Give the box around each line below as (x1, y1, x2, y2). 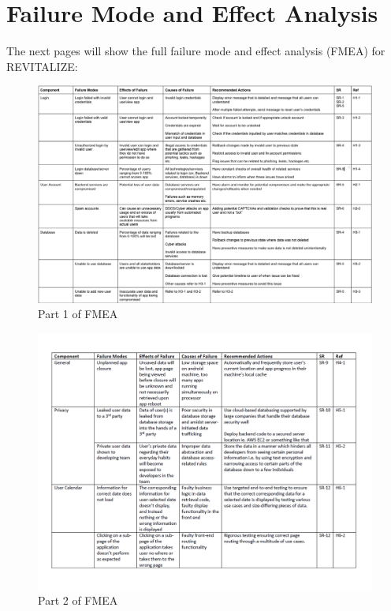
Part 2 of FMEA (38, 592, 118, 609)
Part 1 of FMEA (38, 305, 118, 322)
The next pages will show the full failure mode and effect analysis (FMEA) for (6, 43, 385, 59)
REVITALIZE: (6, 58, 78, 74)
